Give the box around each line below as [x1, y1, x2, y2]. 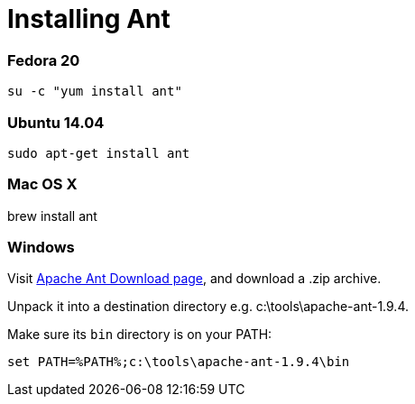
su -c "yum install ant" [7, 84, 182, 99]
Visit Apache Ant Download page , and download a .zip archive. [7, 271, 382, 287]
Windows [7, 238, 75, 256]
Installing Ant [7, 4, 171, 34]
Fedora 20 [7, 50, 80, 69]
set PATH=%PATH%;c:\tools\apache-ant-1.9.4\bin [7, 354, 350, 370]
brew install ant [7, 207, 97, 224]
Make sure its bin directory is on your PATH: [7, 326, 272, 343]
